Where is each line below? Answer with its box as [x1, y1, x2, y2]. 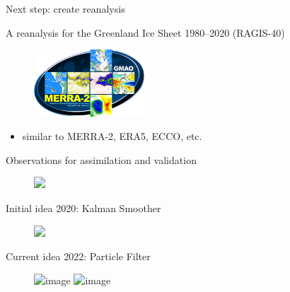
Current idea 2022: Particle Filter [6, 249, 151, 264]
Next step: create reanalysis [6, 1, 125, 16]
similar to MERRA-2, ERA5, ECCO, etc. [22, 129, 202, 144]
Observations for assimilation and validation [6, 152, 197, 167]
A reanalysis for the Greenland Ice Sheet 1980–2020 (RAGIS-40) [6, 25, 285, 40]
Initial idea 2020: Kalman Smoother [6, 201, 161, 216]
